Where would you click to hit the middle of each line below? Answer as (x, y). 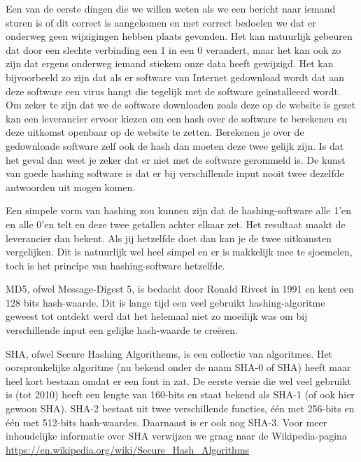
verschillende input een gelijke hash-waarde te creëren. (122, 330)
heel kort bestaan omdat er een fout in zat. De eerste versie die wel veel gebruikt (179, 380)
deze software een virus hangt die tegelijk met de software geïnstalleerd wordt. (173, 91)
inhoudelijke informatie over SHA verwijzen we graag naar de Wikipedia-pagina (176, 436)
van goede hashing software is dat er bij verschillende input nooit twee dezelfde (175, 173)
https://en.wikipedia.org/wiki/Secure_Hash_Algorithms (128, 449)
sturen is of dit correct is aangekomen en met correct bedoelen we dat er (161, 22)
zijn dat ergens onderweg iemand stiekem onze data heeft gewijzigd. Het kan (170, 63)
